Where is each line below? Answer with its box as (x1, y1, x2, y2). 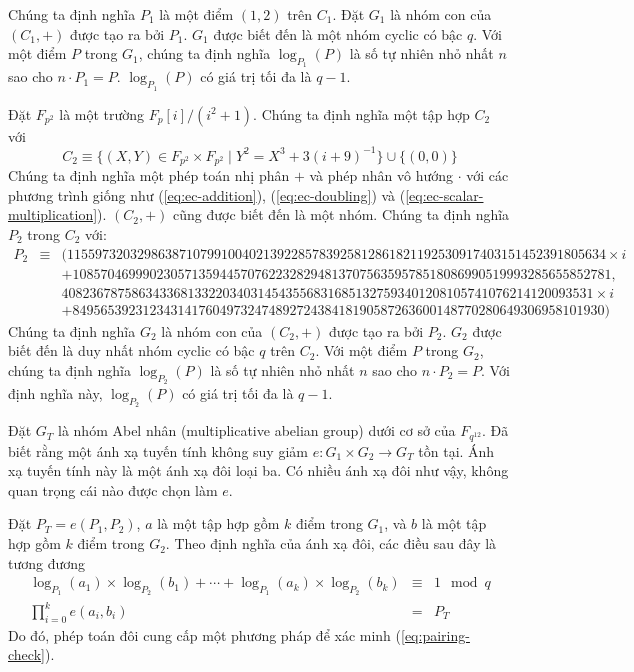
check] (8, 644, 45, 665)
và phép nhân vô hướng (309, 165, 454, 186)
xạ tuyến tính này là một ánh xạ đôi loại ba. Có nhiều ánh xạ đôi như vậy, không (8, 460, 509, 481)
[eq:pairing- (401, 624, 470, 645)
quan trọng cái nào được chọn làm (8, 479, 218, 500)
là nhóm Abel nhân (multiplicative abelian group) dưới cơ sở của (58, 420, 456, 441)
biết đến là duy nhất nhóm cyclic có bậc (8, 340, 255, 361)
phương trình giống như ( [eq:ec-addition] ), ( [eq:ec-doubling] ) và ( (8, 184, 406, 205)
